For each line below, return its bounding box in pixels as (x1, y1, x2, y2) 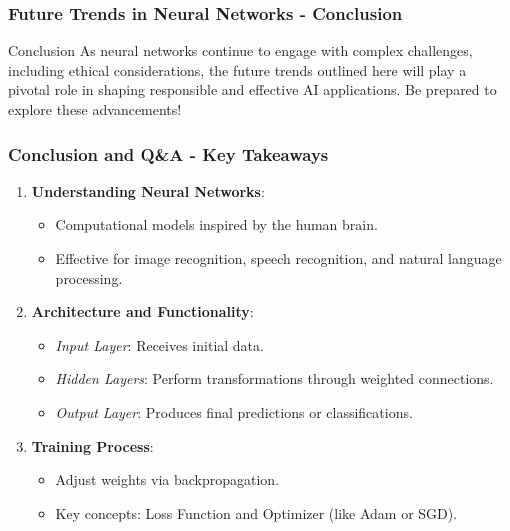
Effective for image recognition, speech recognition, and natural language (55, 248, 502, 268)
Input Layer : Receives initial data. (55, 334, 264, 355)
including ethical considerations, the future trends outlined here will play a (8, 59, 467, 80)
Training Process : (31, 435, 154, 456)
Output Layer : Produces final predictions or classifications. (55, 401, 413, 422)
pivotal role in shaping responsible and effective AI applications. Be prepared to (8, 79, 497, 100)
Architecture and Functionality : (31, 301, 254, 322)
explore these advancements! (8, 99, 182, 119)
